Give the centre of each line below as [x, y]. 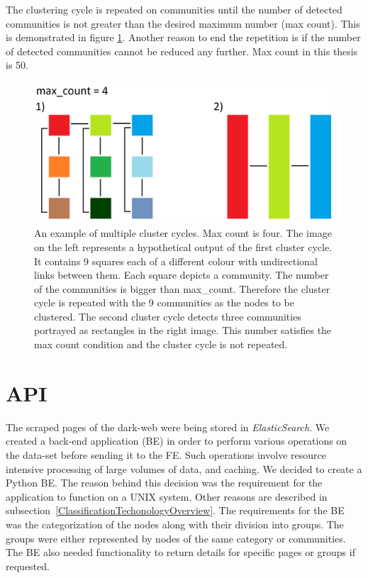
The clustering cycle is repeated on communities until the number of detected [174, 9]
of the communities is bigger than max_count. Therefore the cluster [182, 288]
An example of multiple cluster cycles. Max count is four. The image [183, 233]
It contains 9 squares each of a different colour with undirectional [176, 261]
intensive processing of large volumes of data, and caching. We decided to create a [184, 468]
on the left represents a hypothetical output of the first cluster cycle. [183, 246]
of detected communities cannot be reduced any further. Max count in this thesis [182, 51]
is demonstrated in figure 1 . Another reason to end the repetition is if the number [183, 37]
